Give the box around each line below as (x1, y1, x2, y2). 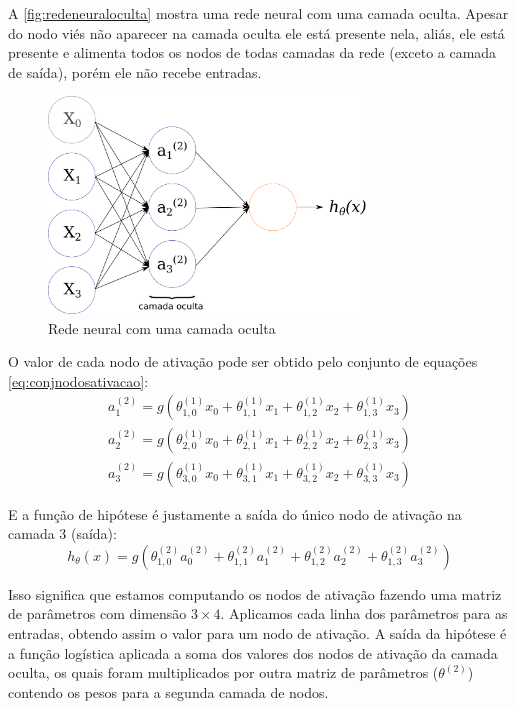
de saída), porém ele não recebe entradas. (8, 61, 262, 82)
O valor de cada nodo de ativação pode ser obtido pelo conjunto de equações (8, 351, 478, 372)
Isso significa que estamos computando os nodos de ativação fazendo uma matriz (8, 583, 502, 604)
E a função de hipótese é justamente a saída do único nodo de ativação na (8, 503, 462, 524)
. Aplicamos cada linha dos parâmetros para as (220, 603, 508, 624)
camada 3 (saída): (8, 523, 117, 544)
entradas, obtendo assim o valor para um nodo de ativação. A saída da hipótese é (8, 622, 507, 643)
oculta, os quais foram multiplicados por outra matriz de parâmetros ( (8, 662, 439, 683)
